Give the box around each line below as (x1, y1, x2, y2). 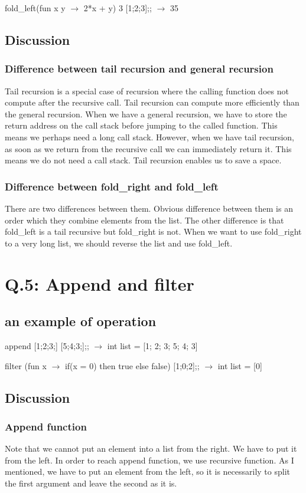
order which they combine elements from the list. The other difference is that (5, 213, 284, 226)
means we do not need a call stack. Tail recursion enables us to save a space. (5, 154, 282, 166)
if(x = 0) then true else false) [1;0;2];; (64, 359, 200, 372)
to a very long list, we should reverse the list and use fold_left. (5, 236, 233, 249)
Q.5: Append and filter (5, 271, 194, 295)
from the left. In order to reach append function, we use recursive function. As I (5, 453, 294, 466)
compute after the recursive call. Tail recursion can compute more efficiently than (5, 96, 300, 109)
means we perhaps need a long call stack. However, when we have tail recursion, (5, 130, 294, 143)
